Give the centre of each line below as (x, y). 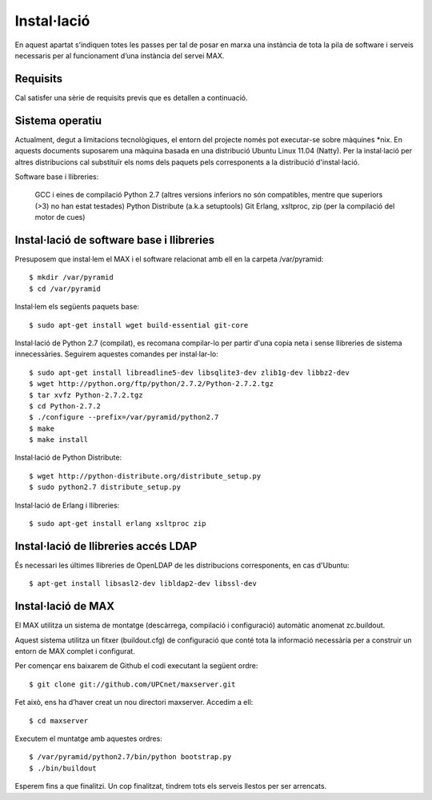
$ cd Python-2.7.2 (65, 406)
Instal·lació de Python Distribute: (68, 458)
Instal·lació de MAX (65, 606)
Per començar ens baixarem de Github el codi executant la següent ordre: (136, 666)
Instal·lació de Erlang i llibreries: (67, 505)
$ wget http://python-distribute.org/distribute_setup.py (145, 476)
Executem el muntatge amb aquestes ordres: (89, 738)
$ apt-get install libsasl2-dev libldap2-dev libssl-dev (143, 584)
